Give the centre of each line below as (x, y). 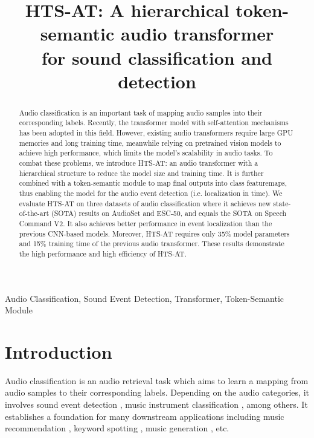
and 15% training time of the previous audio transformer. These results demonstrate (152, 244)
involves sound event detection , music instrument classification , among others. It (156, 404)
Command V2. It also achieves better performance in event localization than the (146, 223)
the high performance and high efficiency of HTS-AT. (103, 253)
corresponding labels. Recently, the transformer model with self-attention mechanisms (154, 123)
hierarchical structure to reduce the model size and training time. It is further (141, 173)
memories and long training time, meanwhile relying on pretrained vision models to (150, 142)
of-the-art (34, 213)
